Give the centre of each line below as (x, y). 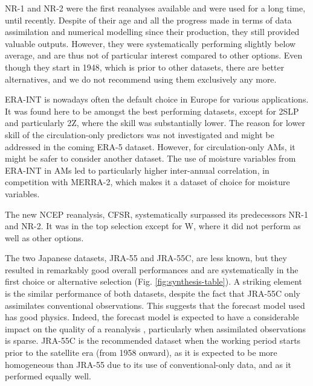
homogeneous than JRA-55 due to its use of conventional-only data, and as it (148, 364)
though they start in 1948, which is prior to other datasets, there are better (145, 67)
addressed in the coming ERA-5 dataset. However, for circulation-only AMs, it (150, 146)
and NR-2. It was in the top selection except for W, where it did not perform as (153, 226)
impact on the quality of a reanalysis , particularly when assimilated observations (156, 328)
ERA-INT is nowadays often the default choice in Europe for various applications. (157, 99)
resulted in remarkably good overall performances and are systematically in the (152, 269)
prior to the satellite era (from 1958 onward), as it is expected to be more (141, 353)
